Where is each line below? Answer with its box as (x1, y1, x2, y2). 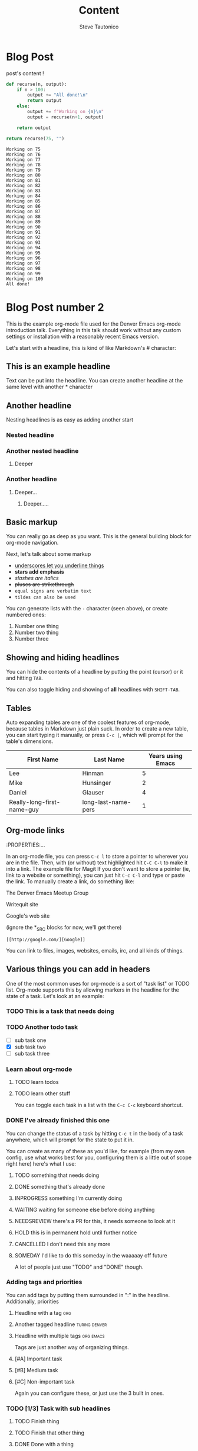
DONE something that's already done (14, 1183, 105, 1190)
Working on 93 (6, 239, 41, 246)
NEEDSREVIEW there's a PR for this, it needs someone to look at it (14, 1217, 176, 1224)
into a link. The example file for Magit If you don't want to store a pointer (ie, (6, 865, 190, 872)
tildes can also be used (14, 594, 76, 601)
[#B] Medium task (14, 1366, 58, 1373)
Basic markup (6, 517, 58, 527)
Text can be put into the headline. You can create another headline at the (6, 377, 183, 384)
